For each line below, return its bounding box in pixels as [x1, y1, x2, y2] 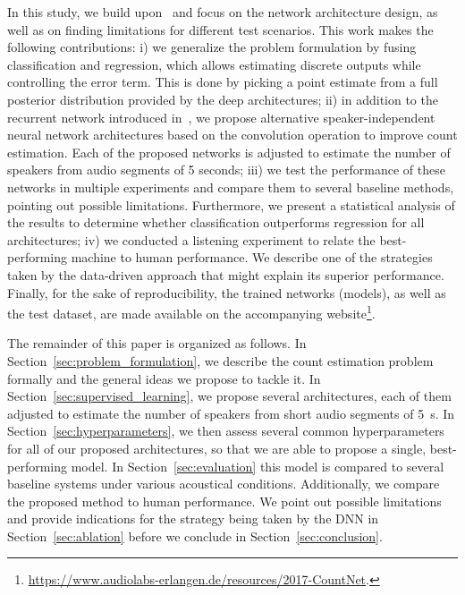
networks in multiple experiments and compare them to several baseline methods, [7, 177, 454, 196]
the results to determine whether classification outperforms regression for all [7, 213, 425, 232]
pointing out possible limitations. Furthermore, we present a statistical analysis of [7, 195, 455, 214]
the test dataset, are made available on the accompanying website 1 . [7, 302, 376, 322]
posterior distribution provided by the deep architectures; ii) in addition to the [7, 89, 438, 108]
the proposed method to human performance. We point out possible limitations [7, 491, 442, 510]
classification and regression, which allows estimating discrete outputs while [7, 55, 421, 73]
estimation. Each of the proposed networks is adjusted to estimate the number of [7, 142, 451, 161]
